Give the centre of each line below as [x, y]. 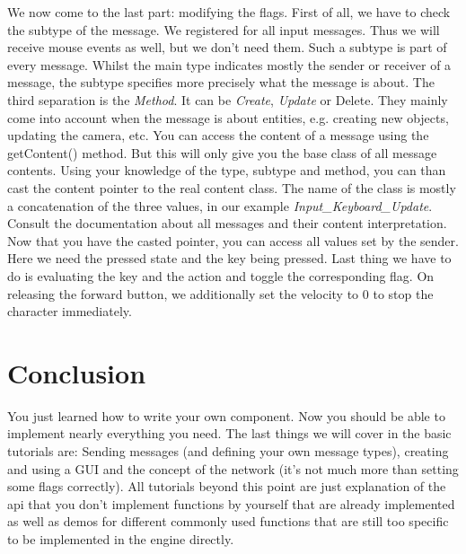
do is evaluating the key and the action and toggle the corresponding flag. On [221, 275]
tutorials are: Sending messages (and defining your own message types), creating [228, 451]
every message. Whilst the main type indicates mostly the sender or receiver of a [229, 64]
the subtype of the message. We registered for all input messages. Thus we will [224, 29]
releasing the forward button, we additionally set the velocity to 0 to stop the [220, 293]
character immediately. [70, 311]
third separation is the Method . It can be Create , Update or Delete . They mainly [228, 99]
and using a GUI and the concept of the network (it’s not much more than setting [233, 468]
